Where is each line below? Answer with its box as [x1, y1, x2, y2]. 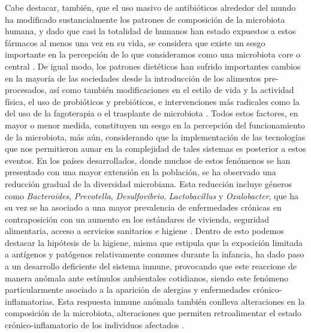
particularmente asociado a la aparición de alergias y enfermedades [5, 283, 250, 296]
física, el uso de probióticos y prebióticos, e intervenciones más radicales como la [5, 95, 300, 107]
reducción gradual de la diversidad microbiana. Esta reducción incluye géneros [5, 177, 292, 190]
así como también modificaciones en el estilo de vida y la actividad [49, 83, 294, 96]
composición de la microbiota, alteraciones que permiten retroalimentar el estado [5, 307, 302, 319]
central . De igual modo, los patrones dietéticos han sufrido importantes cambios [5, 59, 301, 72]
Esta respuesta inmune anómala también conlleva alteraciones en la [58, 295, 305, 307]
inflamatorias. [5, 295, 55, 307]
